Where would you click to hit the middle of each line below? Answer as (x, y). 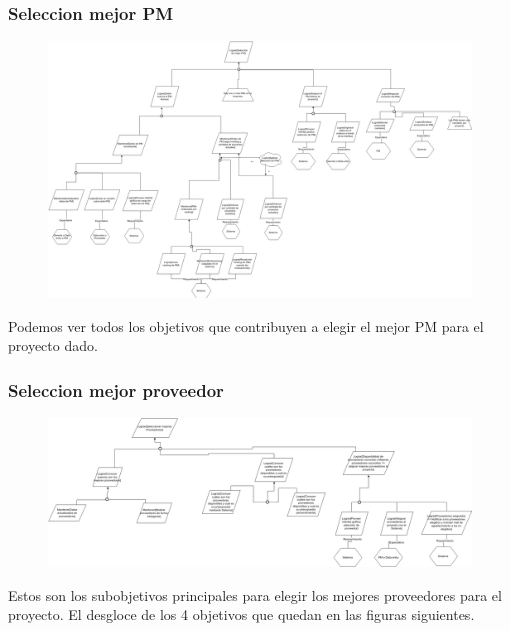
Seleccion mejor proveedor (116, 389)
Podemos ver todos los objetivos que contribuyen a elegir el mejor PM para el (246, 325)
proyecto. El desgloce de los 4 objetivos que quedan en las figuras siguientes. (241, 614)
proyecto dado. (53, 345)
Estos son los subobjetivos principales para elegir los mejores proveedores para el (255, 594)
